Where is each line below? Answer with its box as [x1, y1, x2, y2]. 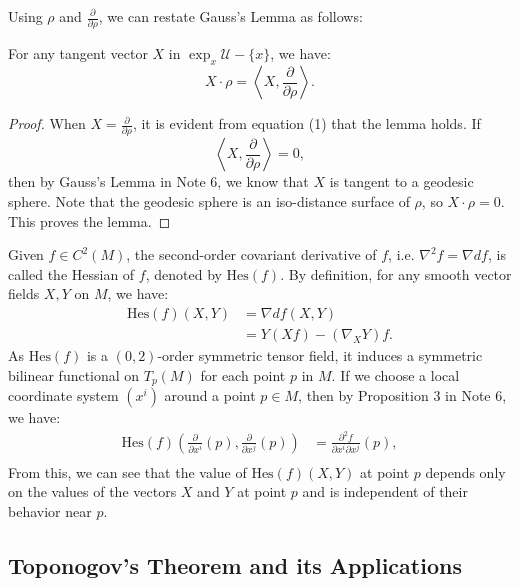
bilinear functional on [8, 364, 140, 385]
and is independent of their [302, 481, 468, 502]
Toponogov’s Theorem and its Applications [8, 550, 462, 580]
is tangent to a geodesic [329, 171, 474, 192]
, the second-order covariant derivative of [126, 244, 377, 265]
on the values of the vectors [8, 481, 177, 502]
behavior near [8, 501, 92, 522]
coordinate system [8, 385, 119, 406]
